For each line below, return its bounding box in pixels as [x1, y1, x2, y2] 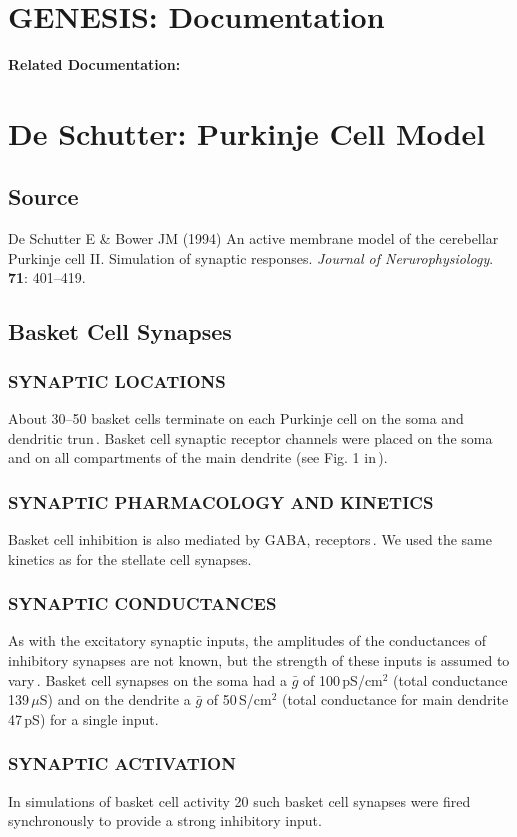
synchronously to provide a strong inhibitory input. [8, 810, 322, 831]
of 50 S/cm [206, 689, 272, 710]
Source [8, 181, 79, 212]
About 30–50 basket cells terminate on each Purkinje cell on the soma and [8, 408, 464, 429]
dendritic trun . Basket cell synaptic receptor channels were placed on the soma [8, 427, 493, 448]
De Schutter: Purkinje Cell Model [8, 112, 486, 153]
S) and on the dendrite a [39, 689, 191, 710]
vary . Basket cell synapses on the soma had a [8, 669, 288, 690]
